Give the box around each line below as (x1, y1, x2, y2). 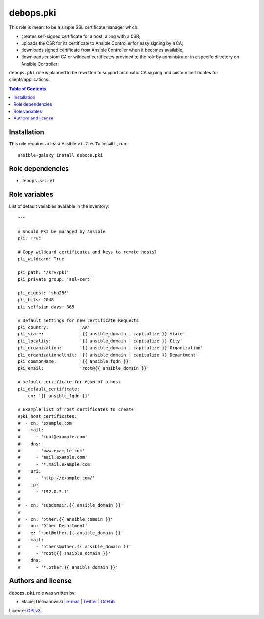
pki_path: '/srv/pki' (18, 269, 69, 275)
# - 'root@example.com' (18, 434, 88, 440)
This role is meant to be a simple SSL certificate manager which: (9, 24, 139, 30)
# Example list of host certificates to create (18, 406, 134, 412)
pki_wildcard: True (18, 256, 65, 262)
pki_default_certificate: (18, 386, 80, 392)
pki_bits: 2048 (18, 297, 54, 303)
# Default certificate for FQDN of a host (18, 380, 121, 385)
